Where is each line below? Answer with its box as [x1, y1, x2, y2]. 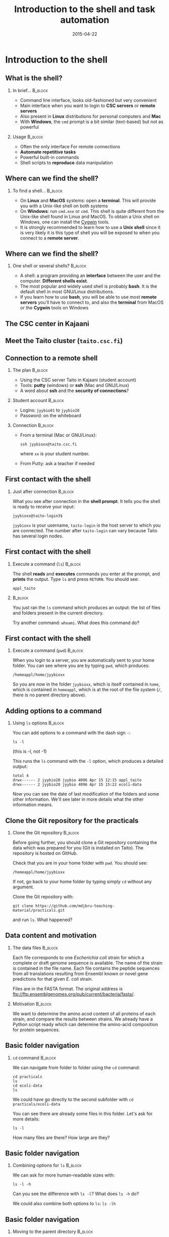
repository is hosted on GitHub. [12, 850, 78, 856]
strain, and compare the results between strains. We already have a [12, 1016, 153, 1022]
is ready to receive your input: [12, 503, 75, 510]
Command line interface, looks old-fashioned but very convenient [20, 97, 157, 103]
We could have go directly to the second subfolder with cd [12, 1096, 134, 1102]
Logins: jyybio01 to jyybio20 [20, 407, 80, 413]
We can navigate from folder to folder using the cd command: [12, 1064, 140, 1071]
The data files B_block [12, 944, 58, 950]
